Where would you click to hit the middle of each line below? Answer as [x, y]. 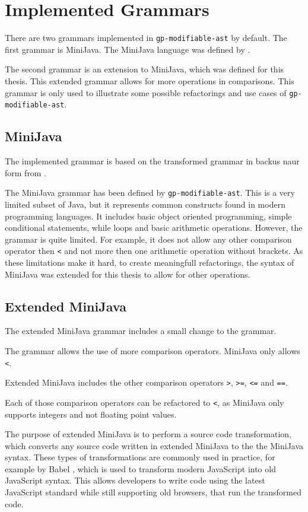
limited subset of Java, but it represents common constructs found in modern [145, 204]
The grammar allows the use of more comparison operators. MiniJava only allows [153, 350]
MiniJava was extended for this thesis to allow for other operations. [128, 274]
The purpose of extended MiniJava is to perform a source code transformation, [148, 434]
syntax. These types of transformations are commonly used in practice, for [140, 457]
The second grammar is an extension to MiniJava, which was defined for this [145, 69]
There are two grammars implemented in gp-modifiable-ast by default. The [146, 38]
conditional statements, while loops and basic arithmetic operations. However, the [154, 228]
